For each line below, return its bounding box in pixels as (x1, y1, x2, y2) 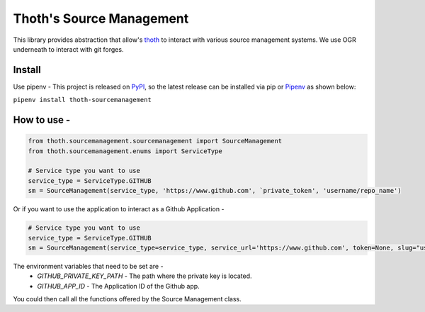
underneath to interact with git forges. (13, 45, 124, 53)
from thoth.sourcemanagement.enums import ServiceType (28, 147, 222, 155)
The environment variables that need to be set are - (13, 262, 164, 270)
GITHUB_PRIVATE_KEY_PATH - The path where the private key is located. (37, 272, 252, 280)
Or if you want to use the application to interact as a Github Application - (13, 205, 225, 213)
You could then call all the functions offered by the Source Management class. (13, 295, 242, 303)
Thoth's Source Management (13, 11, 189, 26)
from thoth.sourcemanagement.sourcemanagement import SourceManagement (28, 137, 283, 145)
